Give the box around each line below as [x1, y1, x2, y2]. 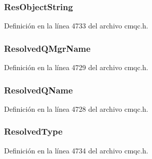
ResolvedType [4, 125, 63, 138]
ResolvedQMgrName [4, 42, 91, 54]
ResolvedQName [4, 83, 73, 96]
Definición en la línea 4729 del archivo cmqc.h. [4, 62, 148, 73]
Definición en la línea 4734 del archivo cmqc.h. [4, 145, 148, 155]
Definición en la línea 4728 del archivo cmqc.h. [4, 103, 148, 114]
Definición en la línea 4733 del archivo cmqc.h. [4, 20, 148, 31]
